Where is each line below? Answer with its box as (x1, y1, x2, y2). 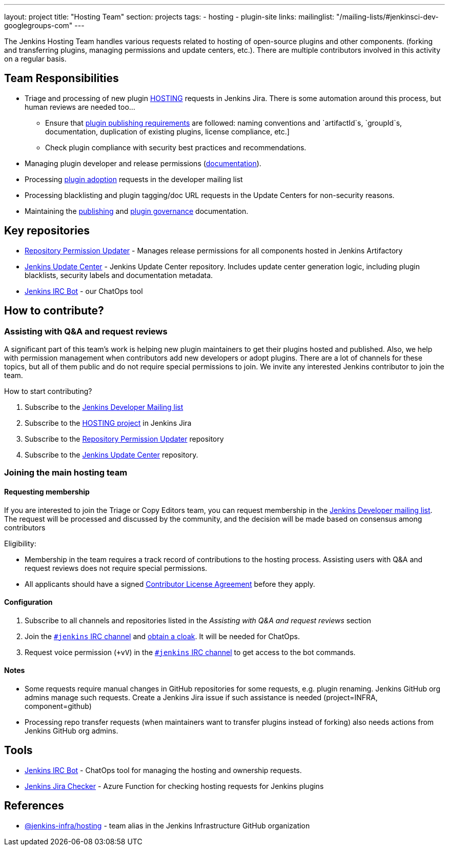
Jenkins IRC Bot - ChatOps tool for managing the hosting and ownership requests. (25, 765, 302, 775)
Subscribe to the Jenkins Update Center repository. (25, 450, 198, 459)
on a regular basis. (4, 54, 67, 63)
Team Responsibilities (4, 72, 119, 85)
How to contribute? (4, 304, 104, 318)
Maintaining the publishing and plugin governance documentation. (25, 206, 249, 215)
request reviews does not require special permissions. (25, 563, 208, 572)
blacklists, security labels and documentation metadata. (25, 270, 213, 280)
